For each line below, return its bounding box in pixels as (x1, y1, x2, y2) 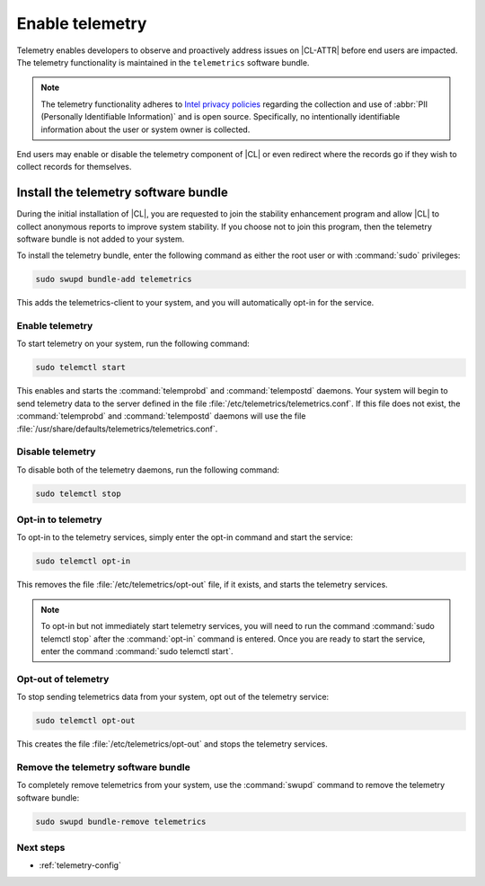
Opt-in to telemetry (16, 513, 102, 526)
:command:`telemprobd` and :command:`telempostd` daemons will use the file (16, 411, 306, 421)
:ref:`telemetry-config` (39, 860, 121, 871)
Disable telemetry (16, 446, 96, 458)
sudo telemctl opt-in (35, 556, 131, 566)
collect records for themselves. (16, 162, 132, 173)
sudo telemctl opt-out (35, 715, 136, 726)
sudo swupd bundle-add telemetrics (35, 274, 192, 285)
